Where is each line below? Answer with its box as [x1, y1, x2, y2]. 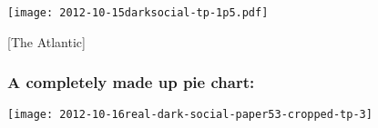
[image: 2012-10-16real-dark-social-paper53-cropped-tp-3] [7, 108, 373, 122]
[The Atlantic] [7, 32, 86, 51]
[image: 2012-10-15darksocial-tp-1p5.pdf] [7, 6, 269, 19]
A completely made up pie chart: [7, 71, 255, 94]
